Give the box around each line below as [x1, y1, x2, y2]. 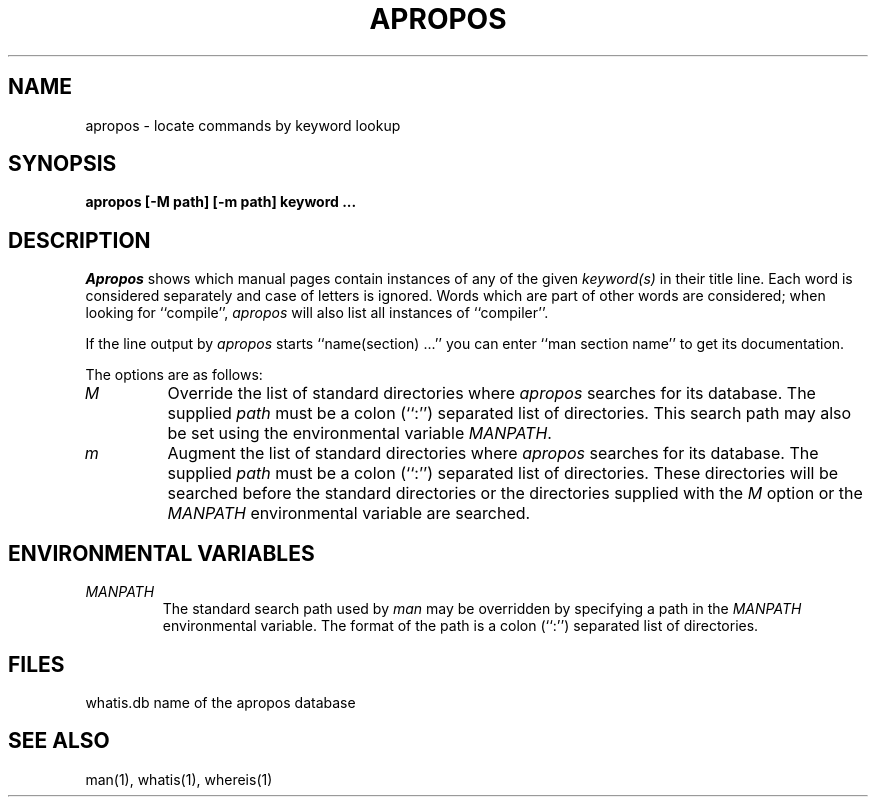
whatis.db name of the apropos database [85, 693, 356, 711]
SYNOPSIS [8, 151, 117, 177]
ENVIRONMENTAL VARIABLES [8, 540, 315, 566]
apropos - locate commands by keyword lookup [85, 116, 401, 134]
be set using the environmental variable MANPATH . [167, 423, 552, 444]
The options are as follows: [85, 366, 263, 384]
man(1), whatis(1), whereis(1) [85, 770, 273, 788]
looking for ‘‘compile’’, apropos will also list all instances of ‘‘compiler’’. [85, 304, 549, 322]
